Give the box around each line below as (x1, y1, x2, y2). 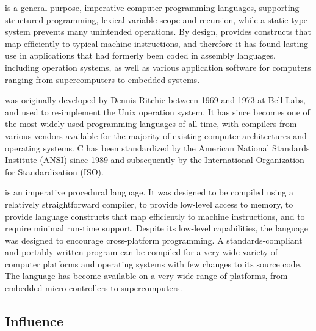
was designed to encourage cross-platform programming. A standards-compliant (5, 233, 303, 246)
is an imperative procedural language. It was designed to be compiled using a (5, 186, 293, 198)
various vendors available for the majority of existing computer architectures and (5, 129, 307, 142)
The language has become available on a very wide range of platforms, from (5, 269, 288, 282)
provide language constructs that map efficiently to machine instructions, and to (5, 209, 305, 222)
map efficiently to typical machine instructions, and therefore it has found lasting (5, 37, 309, 49)
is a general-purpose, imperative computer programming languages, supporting (5, 1, 300, 13)
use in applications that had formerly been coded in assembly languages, (5, 49, 276, 62)
